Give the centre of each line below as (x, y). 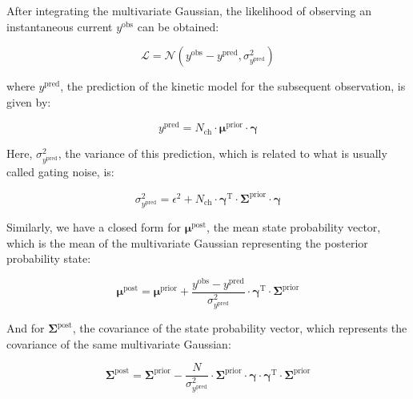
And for (26, 328)
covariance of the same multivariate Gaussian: (119, 343)
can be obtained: (178, 26)
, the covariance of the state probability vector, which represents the (240, 328)
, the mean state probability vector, (294, 226)
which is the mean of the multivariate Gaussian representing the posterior (187, 242)
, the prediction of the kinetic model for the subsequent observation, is (233, 86)
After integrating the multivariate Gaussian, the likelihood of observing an (189, 10)
